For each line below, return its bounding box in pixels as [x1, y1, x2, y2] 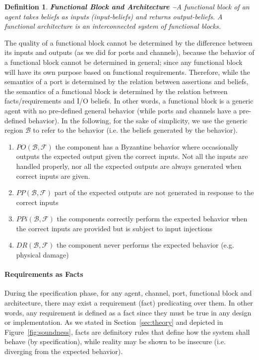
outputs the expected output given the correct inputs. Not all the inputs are [16, 151, 248, 161]
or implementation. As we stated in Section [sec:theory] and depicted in [4, 317, 223, 327]
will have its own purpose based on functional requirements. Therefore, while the [4, 66, 250, 77]
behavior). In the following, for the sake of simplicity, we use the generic [28, 115, 248, 125]
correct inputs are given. [16, 170, 90, 181]
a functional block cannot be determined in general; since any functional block [4, 56, 243, 67]
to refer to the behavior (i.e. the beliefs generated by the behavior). [33, 125, 238, 135]
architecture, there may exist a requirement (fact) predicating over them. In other [4, 298, 253, 308]
